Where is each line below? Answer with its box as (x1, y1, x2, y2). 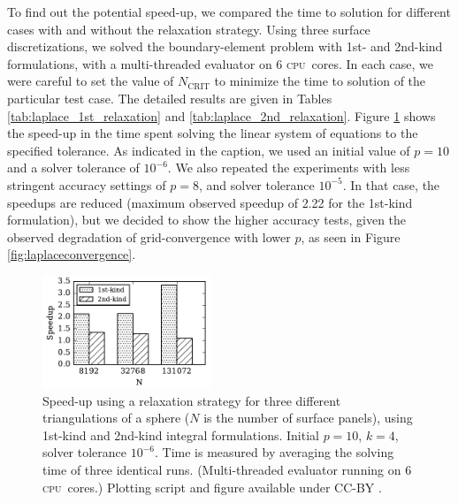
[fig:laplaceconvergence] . (7, 245, 136, 263)
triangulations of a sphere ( (42, 408, 190, 427)
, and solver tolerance (198, 175, 315, 194)
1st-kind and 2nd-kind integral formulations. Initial (42, 425, 319, 444)
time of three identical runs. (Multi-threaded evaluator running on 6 (42, 461, 412, 479)
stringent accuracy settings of (7, 175, 166, 194)
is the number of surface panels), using (203, 408, 413, 427)
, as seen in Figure (301, 227, 401, 246)
